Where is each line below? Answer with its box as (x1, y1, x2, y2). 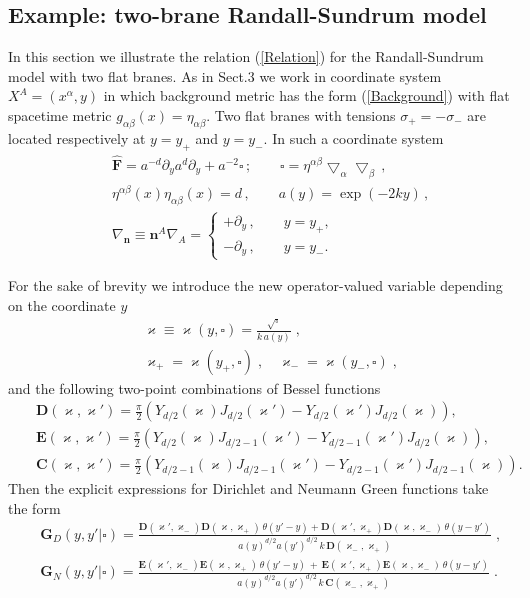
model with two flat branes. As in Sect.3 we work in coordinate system (8, 65, 442, 86)
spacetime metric (8, 104, 112, 125)
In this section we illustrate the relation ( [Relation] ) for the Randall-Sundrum (8, 46, 484, 67)
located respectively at (8, 127, 146, 148)
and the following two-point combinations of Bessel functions (8, 377, 381, 398)
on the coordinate (8, 294, 116, 315)
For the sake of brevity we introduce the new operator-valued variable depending (8, 275, 503, 296)
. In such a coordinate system (263, 127, 444, 148)
